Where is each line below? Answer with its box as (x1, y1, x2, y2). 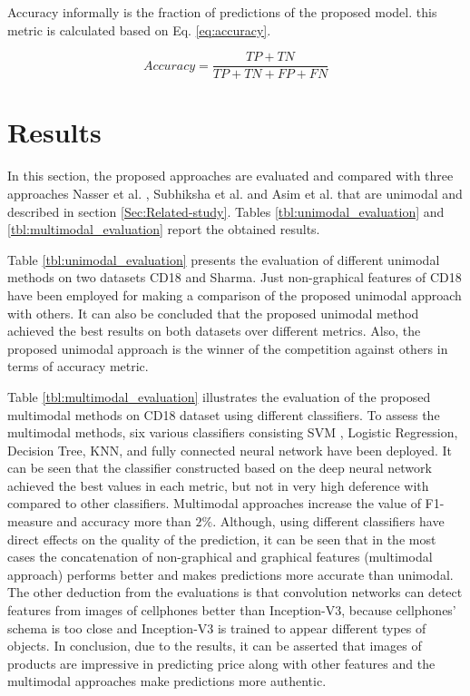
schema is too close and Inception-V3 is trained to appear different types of (7, 618, 426, 637)
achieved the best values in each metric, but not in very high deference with (7, 475, 429, 495)
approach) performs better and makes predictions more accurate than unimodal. (7, 564, 454, 583)
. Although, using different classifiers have (212, 512, 445, 531)
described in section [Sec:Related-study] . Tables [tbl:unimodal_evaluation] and (7, 201, 445, 221)
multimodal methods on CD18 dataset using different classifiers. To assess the (7, 405, 440, 424)
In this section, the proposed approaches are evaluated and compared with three (7, 166, 454, 185)
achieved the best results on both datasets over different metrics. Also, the (7, 321, 421, 340)
